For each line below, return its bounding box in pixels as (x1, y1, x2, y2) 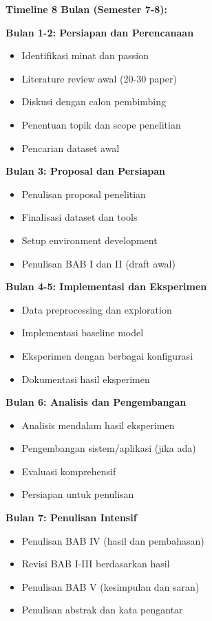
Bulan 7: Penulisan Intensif (6, 510, 137, 525)
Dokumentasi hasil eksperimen (21, 371, 150, 386)
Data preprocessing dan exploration (21, 302, 172, 316)
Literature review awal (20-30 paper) (21, 71, 177, 85)
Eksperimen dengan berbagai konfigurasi (21, 348, 193, 362)
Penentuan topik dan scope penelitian (21, 117, 181, 131)
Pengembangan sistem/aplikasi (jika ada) (21, 441, 196, 455)
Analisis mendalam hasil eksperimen (21, 417, 175, 432)
